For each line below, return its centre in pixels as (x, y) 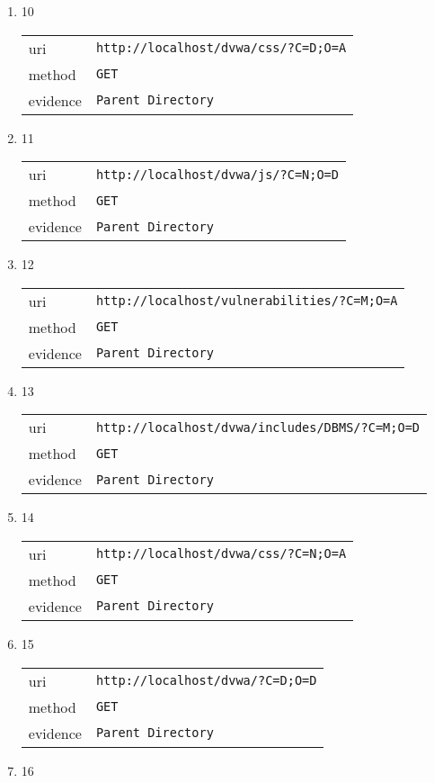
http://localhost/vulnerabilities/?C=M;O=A (247, 301)
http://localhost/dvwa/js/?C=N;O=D (217, 174)
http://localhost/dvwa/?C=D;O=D (206, 681)
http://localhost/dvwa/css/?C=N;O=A (221, 554)
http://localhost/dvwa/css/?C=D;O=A (221, 48)
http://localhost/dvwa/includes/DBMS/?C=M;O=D (258, 427)
